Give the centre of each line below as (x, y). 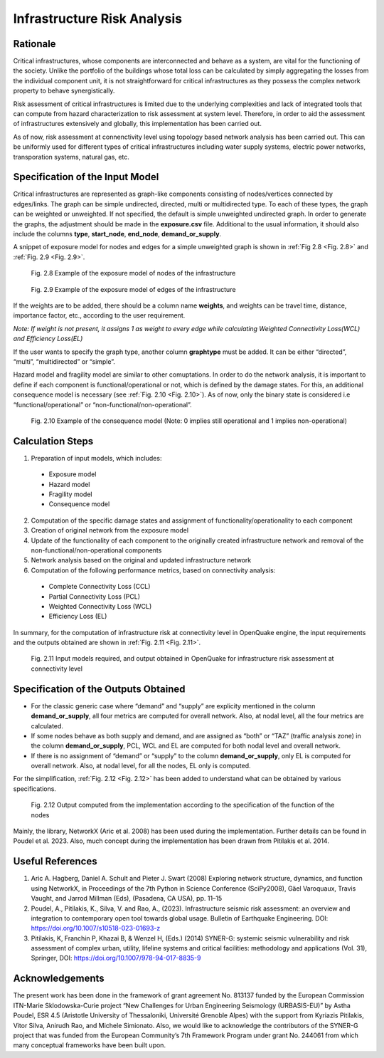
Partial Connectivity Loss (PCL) (94, 596)
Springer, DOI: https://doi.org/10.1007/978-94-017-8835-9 (116, 958)
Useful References (55, 861)
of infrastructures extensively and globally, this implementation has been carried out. (138, 124)
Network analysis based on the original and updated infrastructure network (141, 560)
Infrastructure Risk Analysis (98, 19)
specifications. (35, 789)
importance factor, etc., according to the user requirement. (99, 315)
